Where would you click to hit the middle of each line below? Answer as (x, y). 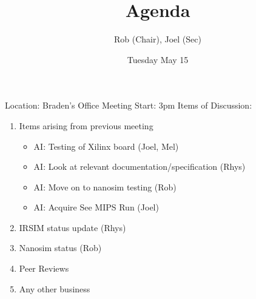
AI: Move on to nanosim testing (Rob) (105, 186)
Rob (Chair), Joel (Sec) (158, 39)
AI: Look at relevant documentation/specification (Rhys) (140, 166)
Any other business (55, 288)
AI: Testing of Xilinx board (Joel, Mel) (106, 146)
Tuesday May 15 (158, 59)
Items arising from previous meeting (86, 125)
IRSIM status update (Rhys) (72, 227)
